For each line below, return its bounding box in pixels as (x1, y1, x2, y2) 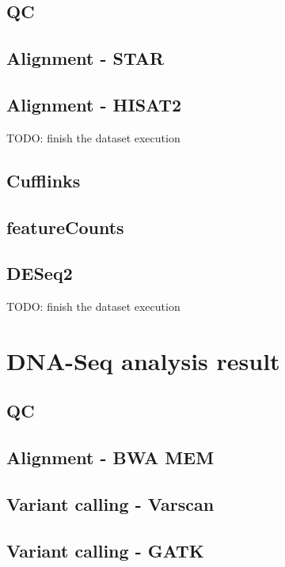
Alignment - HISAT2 (6, 92, 182, 116)
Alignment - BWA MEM (6, 445, 215, 470)
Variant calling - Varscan (6, 492, 215, 516)
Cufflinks (6, 168, 81, 192)
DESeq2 (6, 261, 73, 285)
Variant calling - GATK (6, 538, 204, 562)
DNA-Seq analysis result (6, 344, 280, 376)
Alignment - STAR (6, 46, 165, 70)
